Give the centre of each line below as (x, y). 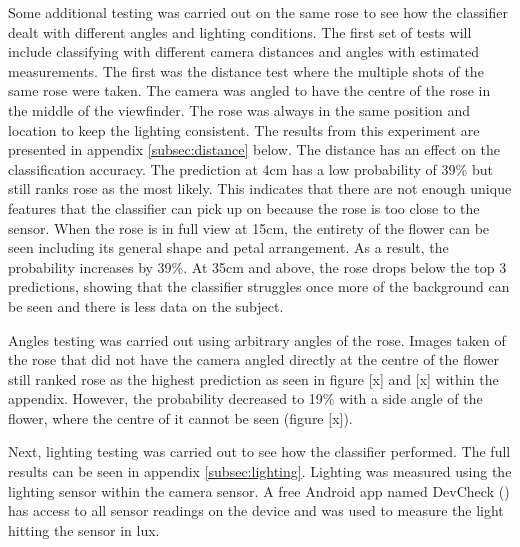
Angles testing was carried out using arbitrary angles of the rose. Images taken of (257, 339)
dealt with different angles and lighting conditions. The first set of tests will (240, 31)
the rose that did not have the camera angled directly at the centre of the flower (254, 359)
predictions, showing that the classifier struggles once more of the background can (259, 286)
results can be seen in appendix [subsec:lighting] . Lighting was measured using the (260, 471)
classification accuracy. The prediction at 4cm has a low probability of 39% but (250, 168)
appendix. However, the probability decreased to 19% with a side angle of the (245, 398)
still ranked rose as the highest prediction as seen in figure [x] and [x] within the (253, 378)
